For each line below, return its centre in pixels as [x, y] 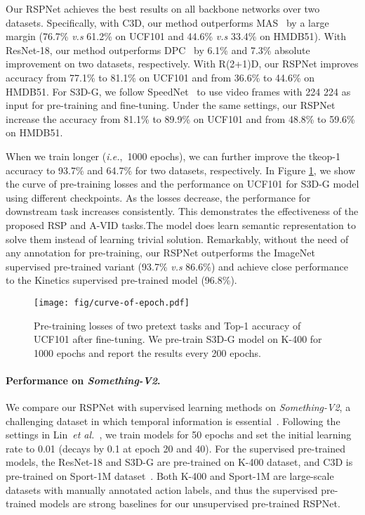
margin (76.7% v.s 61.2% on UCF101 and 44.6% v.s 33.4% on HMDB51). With [176, 36]
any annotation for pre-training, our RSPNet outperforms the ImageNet [160, 253]
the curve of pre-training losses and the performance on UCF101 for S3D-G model [182, 184]
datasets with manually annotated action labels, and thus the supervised [162, 489]
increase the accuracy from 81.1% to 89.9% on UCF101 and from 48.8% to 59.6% [180, 118]
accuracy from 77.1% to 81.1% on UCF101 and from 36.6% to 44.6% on [160, 77]
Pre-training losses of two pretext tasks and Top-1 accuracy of [167, 325]
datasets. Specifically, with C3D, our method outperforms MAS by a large [167, 22]
